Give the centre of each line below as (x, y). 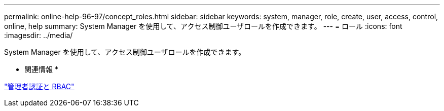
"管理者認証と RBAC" (39, 86)
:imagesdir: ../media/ (39, 35)
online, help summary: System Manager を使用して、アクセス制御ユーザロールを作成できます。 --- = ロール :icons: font (203, 26)
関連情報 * (41, 69)
